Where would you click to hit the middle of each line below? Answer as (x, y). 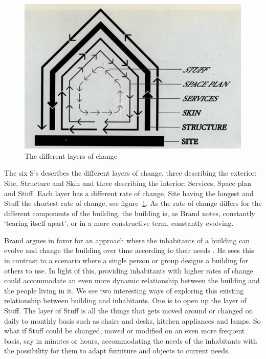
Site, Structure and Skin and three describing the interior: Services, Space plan (128, 183)
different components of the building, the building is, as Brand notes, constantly (130, 213)
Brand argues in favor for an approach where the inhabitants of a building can (127, 240)
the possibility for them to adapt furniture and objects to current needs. (117, 351)
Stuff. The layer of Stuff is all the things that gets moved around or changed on (129, 311)
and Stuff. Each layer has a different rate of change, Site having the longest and (129, 193)
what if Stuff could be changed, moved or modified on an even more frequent (125, 331)
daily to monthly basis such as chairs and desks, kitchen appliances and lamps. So (132, 320)
